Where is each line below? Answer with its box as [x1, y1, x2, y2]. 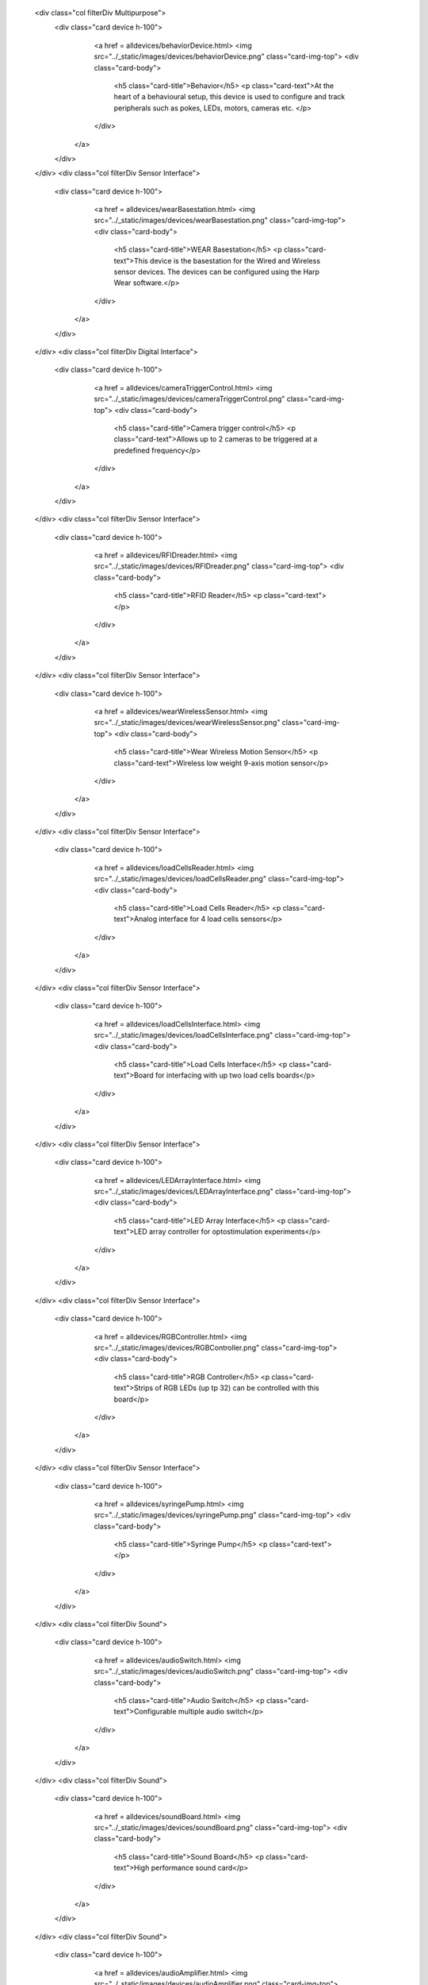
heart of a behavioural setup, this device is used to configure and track [113, 92, 346, 102]
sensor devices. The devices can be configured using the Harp [113, 267, 320, 277]
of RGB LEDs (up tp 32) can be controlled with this [155, 1383, 320, 1393]
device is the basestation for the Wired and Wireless [149, 256, 321, 265]
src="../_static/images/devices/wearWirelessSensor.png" [94, 718, 281, 727]
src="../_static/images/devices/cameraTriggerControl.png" [94, 394, 285, 404]
